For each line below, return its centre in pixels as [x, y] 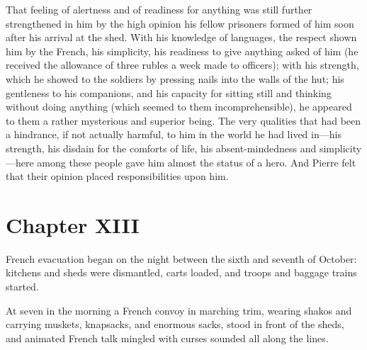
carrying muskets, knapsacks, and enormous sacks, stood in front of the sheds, [175, 324]
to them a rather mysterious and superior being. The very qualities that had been [183, 120]
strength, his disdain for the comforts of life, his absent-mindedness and [161, 148]
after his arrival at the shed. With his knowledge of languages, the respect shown [181, 37]
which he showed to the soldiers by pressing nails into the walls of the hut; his [175, 78]
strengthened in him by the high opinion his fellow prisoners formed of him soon [180, 23]
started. [22, 287]
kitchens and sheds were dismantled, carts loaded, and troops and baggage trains [181, 272]
